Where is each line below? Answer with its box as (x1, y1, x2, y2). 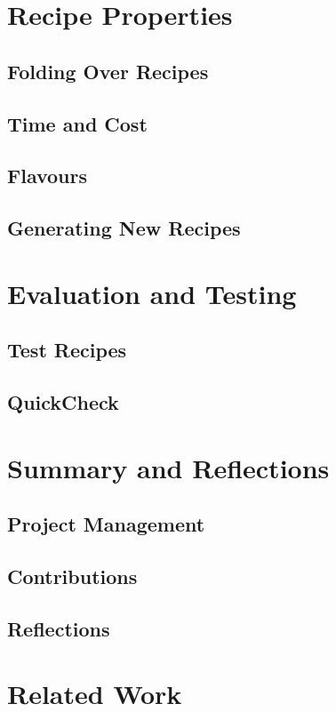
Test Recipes (7, 336, 127, 364)
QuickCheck (7, 388, 119, 416)
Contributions (7, 562, 138, 589)
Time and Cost (7, 109, 148, 137)
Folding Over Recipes (7, 57, 209, 84)
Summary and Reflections (7, 449, 330, 485)
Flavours (7, 162, 88, 189)
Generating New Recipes (7, 214, 241, 242)
